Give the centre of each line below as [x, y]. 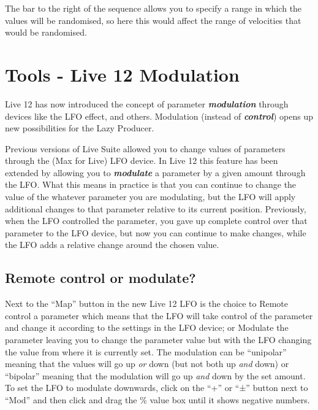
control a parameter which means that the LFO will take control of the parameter [159, 315]
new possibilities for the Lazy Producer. [80, 128]
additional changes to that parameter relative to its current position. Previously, [156, 208]
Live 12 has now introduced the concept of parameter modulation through [147, 103]
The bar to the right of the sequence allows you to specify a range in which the [153, 8]
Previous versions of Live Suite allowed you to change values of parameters [145, 148]
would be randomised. [46, 32]
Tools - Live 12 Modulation [122, 74]
